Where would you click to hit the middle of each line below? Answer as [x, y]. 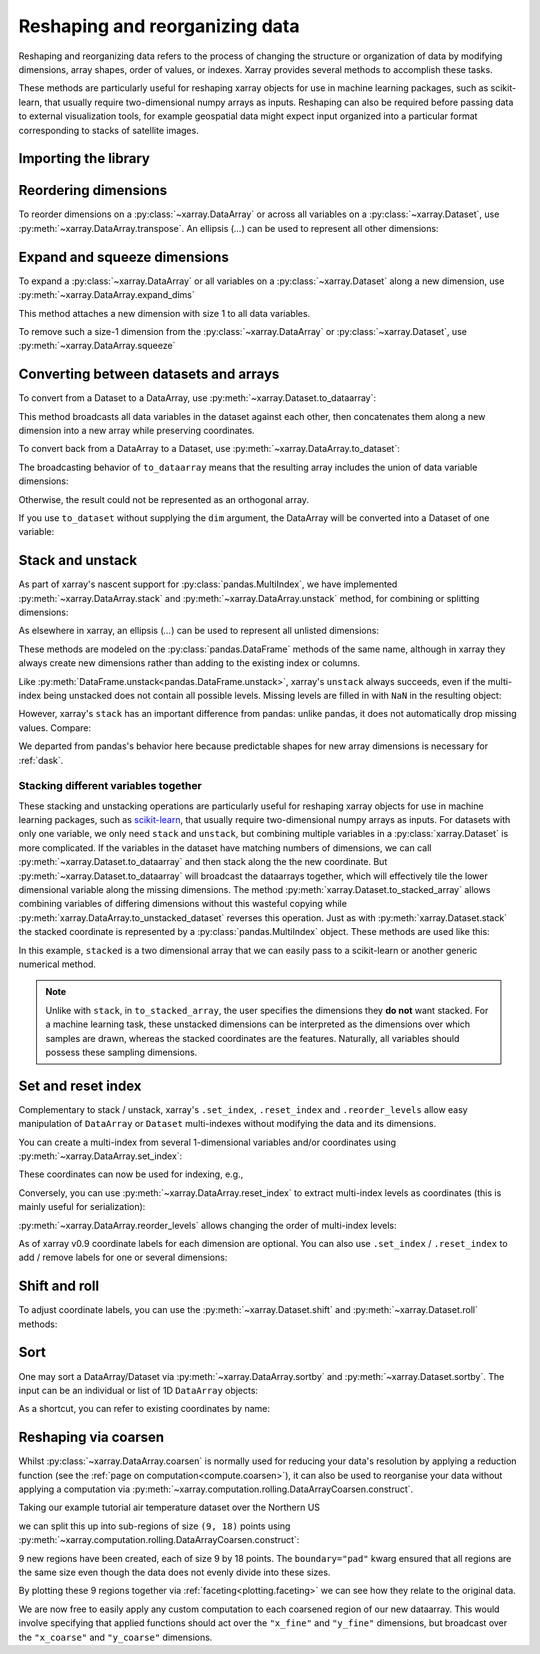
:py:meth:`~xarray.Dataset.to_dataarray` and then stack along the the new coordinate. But [203, 862]
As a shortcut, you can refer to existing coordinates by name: [144, 1409]
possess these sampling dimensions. [121, 1052]
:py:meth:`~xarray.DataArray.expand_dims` [106, 295]
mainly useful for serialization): [82, 1207]
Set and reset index [80, 1085]
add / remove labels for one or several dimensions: [123, 1257]
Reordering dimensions [93, 190]
